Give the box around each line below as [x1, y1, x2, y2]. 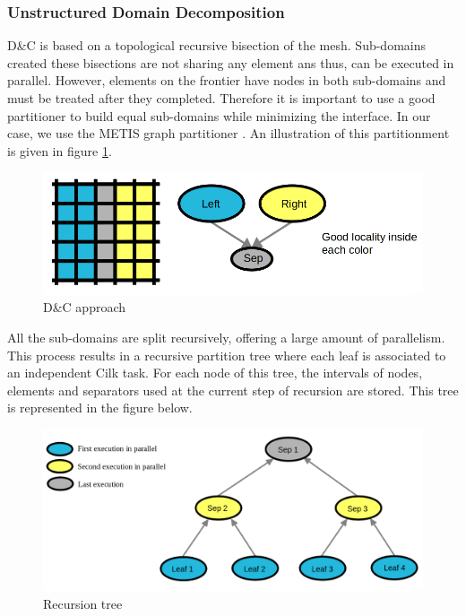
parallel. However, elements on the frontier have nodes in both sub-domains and [7, 71, 446, 90]
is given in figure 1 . [7, 141, 112, 160]
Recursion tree [43, 594, 123, 613]
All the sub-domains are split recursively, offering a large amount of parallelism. [7, 327, 445, 346]
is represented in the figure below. [7, 398, 193, 417]
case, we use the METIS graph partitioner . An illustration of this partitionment [7, 124, 450, 143]
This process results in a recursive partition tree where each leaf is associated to [7, 345, 446, 364]
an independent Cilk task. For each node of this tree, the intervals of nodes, [7, 363, 423, 382]
